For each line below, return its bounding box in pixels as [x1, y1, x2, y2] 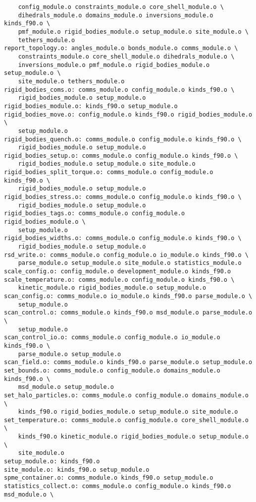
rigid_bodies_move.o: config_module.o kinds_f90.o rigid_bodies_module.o [4, 111, 253, 118]
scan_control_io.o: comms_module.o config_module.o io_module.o [4, 334, 220, 341]
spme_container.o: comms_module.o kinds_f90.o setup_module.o [4, 474, 213, 482]
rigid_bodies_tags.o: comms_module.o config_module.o [4, 210, 185, 217]
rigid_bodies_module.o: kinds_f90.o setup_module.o [4, 102, 178, 110]
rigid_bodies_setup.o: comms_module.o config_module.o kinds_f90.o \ [4, 152, 238, 159]
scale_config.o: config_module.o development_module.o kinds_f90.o [4, 268, 231, 275]
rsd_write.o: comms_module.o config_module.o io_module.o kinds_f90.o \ [4, 251, 249, 258]
